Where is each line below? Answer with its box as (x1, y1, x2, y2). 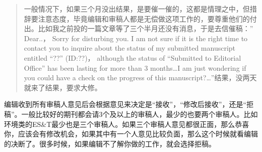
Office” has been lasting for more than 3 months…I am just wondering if (24, 62, 246, 73)
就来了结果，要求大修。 (24, 82, 102, 92)
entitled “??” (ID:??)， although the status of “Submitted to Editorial (24, 52, 241, 63)
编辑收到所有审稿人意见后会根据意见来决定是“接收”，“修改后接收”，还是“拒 (4, 99, 254, 109)
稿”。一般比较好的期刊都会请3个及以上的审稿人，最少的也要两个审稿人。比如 (4, 108, 258, 119)
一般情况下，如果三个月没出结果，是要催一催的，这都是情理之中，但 (24, 4, 250, 14)
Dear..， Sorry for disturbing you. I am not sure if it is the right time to (24, 33, 248, 43)
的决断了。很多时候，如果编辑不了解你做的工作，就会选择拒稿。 (4, 138, 216, 148)
